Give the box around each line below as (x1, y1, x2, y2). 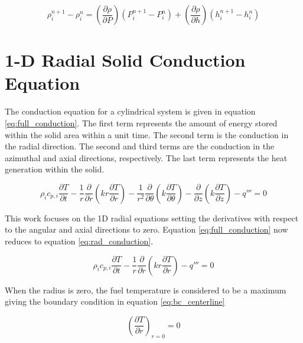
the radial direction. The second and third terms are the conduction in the (5, 140, 275, 152)
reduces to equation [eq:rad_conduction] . (5, 235, 154, 247)
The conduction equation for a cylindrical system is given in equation (5, 105, 256, 117)
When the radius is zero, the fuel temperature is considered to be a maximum (5, 283, 286, 296)
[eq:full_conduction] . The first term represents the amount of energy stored (5, 116, 278, 129)
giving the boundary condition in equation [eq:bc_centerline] (5, 295, 225, 308)
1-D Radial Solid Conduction (5, 48, 246, 72)
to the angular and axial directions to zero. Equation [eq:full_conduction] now (5, 223, 288, 236)
